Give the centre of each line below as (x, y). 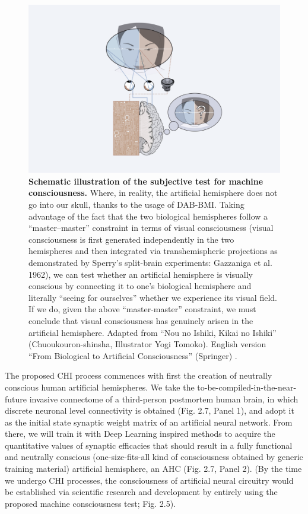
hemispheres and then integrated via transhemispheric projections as (153, 251)
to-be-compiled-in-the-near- (247, 387)
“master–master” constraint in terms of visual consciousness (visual (151, 228)
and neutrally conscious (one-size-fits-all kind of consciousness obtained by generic (154, 457)
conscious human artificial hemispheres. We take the (100, 387)
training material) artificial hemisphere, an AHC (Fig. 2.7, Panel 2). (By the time (153, 469)
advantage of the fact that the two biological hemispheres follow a (148, 216)
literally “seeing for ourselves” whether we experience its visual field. (153, 297)
